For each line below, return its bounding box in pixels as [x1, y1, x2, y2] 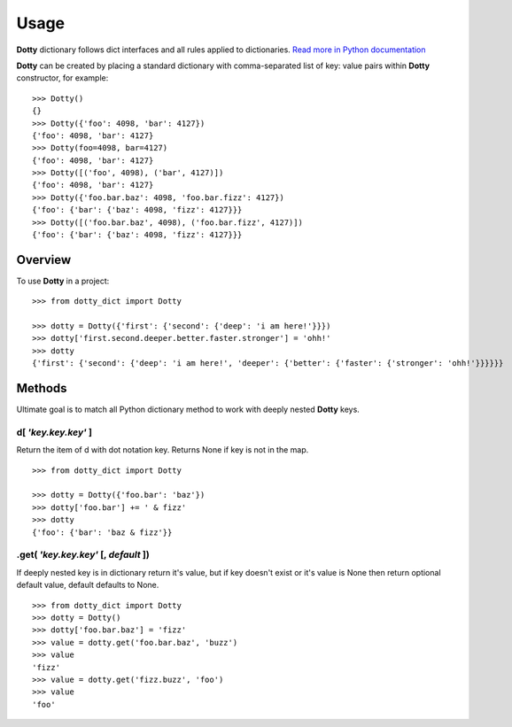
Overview [16, 252, 72, 267]
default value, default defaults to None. [16, 580, 159, 591]
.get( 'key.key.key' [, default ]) [16, 549, 150, 561]
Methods [16, 381, 67, 396]
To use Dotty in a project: [16, 275, 110, 286]
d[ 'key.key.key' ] [16, 426, 93, 438]
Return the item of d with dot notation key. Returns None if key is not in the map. [16, 445, 309, 455]
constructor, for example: [16, 73, 109, 83]
